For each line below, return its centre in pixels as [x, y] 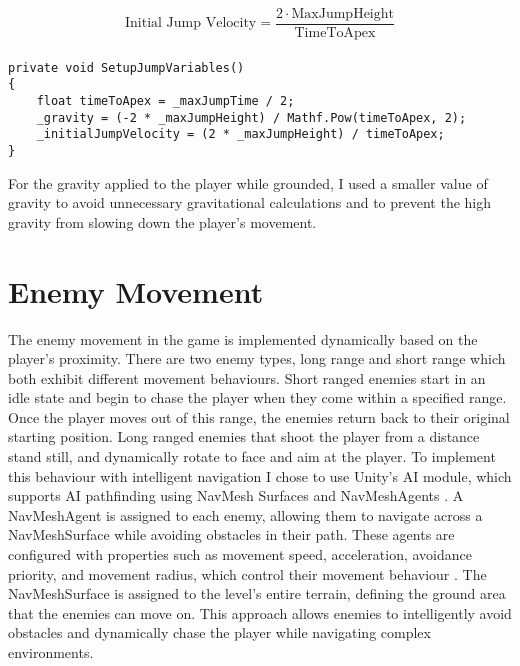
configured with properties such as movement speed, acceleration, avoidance [240, 554]
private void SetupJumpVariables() [126, 67]
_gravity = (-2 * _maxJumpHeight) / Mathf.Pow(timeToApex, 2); [251, 117]
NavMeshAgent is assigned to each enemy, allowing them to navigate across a [245, 514]
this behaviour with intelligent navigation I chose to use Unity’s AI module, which [260, 475]
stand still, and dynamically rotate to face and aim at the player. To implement [252, 456]
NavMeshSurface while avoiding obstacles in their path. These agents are [231, 534]
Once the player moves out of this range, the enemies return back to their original [259, 416]
